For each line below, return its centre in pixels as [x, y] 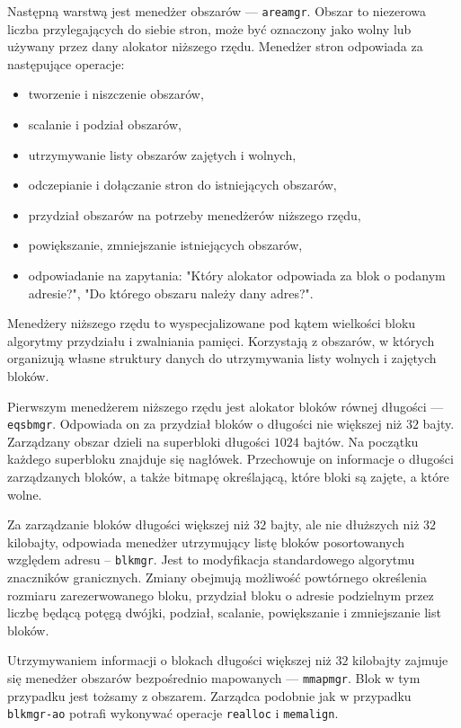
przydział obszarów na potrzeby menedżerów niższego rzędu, [195, 214]
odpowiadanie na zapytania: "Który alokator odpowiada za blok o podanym [237, 275]
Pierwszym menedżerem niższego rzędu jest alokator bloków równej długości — [226, 406]
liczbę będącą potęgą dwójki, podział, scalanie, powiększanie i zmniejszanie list [224, 613]
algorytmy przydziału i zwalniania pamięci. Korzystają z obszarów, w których [221, 340]
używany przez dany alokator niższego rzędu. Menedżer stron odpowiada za [215, 46]
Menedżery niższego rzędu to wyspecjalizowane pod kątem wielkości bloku [212, 323]
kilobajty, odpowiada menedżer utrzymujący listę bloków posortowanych [206, 542]
